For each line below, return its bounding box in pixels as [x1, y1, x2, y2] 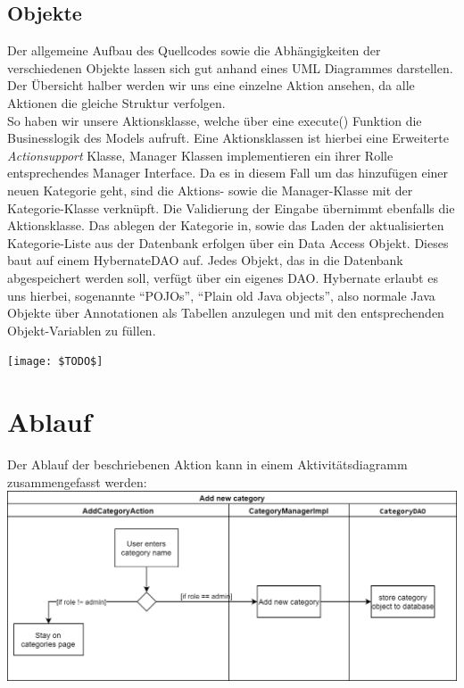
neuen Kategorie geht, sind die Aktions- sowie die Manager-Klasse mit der [7, 180, 413, 199]
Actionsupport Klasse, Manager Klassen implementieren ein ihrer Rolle [7, 145, 394, 164]
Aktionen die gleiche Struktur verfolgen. [7, 93, 226, 112]
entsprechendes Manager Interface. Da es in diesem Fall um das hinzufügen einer [7, 163, 449, 182]
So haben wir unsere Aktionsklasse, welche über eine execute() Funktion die [7, 111, 422, 129]
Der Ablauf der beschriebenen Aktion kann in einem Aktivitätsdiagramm [7, 455, 408, 474]
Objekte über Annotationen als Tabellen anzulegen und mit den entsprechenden [7, 303, 444, 322]
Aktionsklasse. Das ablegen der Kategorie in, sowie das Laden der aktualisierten [7, 216, 444, 235]
